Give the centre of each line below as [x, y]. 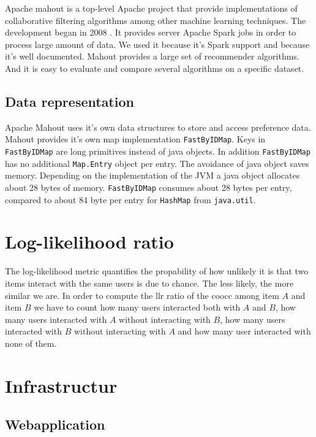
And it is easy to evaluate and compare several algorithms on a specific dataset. [155, 68]
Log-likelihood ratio [89, 242]
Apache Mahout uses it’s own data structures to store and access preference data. [158, 127]
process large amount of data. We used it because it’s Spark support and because [157, 44]
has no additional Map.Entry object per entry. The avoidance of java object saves [157, 163]
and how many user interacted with [244, 331]
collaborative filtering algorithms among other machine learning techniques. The [156, 20]
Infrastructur [61, 385]
